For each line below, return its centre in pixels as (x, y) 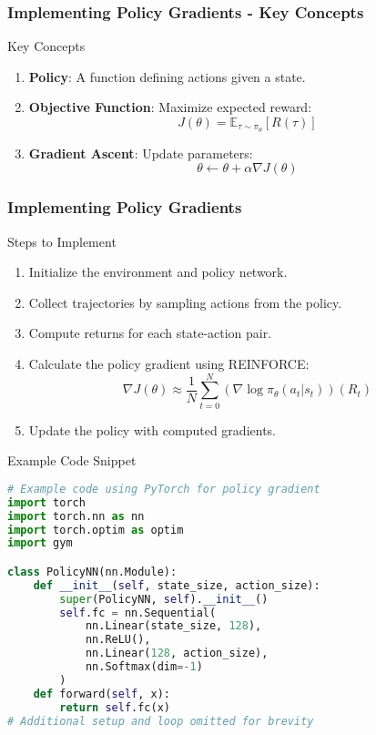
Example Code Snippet (72, 460)
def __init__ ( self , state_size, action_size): (177, 585)
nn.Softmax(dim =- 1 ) (144, 667)
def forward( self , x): (102, 694)
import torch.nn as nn (76, 516)
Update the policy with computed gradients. (152, 429)
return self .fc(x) (115, 707)
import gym (40, 543)
